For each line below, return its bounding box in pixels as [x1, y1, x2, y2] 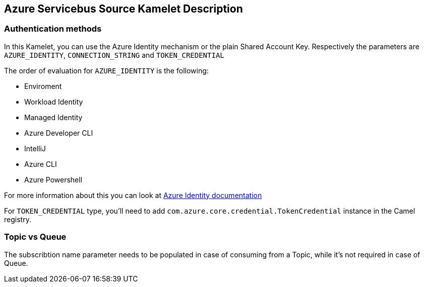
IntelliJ [24, 144, 46, 153]
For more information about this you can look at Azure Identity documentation [4, 190, 262, 200]
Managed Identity [24, 113, 83, 122]
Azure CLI [24, 159, 57, 168]
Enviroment [24, 81, 62, 90]
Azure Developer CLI [24, 128, 93, 137]
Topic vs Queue [4, 232, 67, 242]
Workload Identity [24, 97, 83, 106]
